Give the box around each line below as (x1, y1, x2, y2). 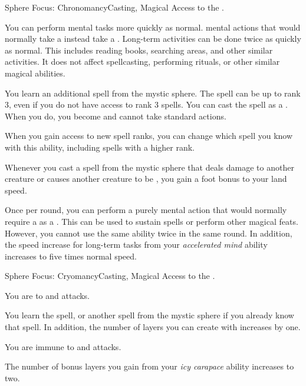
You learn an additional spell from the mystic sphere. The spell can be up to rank (5, 86, 301, 99)
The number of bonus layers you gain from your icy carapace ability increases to (5, 360, 294, 372)
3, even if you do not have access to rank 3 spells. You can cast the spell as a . (5, 98, 288, 111)
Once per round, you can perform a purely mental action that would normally (5, 204, 287, 216)
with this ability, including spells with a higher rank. (5, 141, 195, 153)
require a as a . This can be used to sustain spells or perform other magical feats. (5, 215, 298, 227)
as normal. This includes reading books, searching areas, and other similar (5, 44, 273, 56)
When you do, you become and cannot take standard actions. (5, 109, 226, 122)
